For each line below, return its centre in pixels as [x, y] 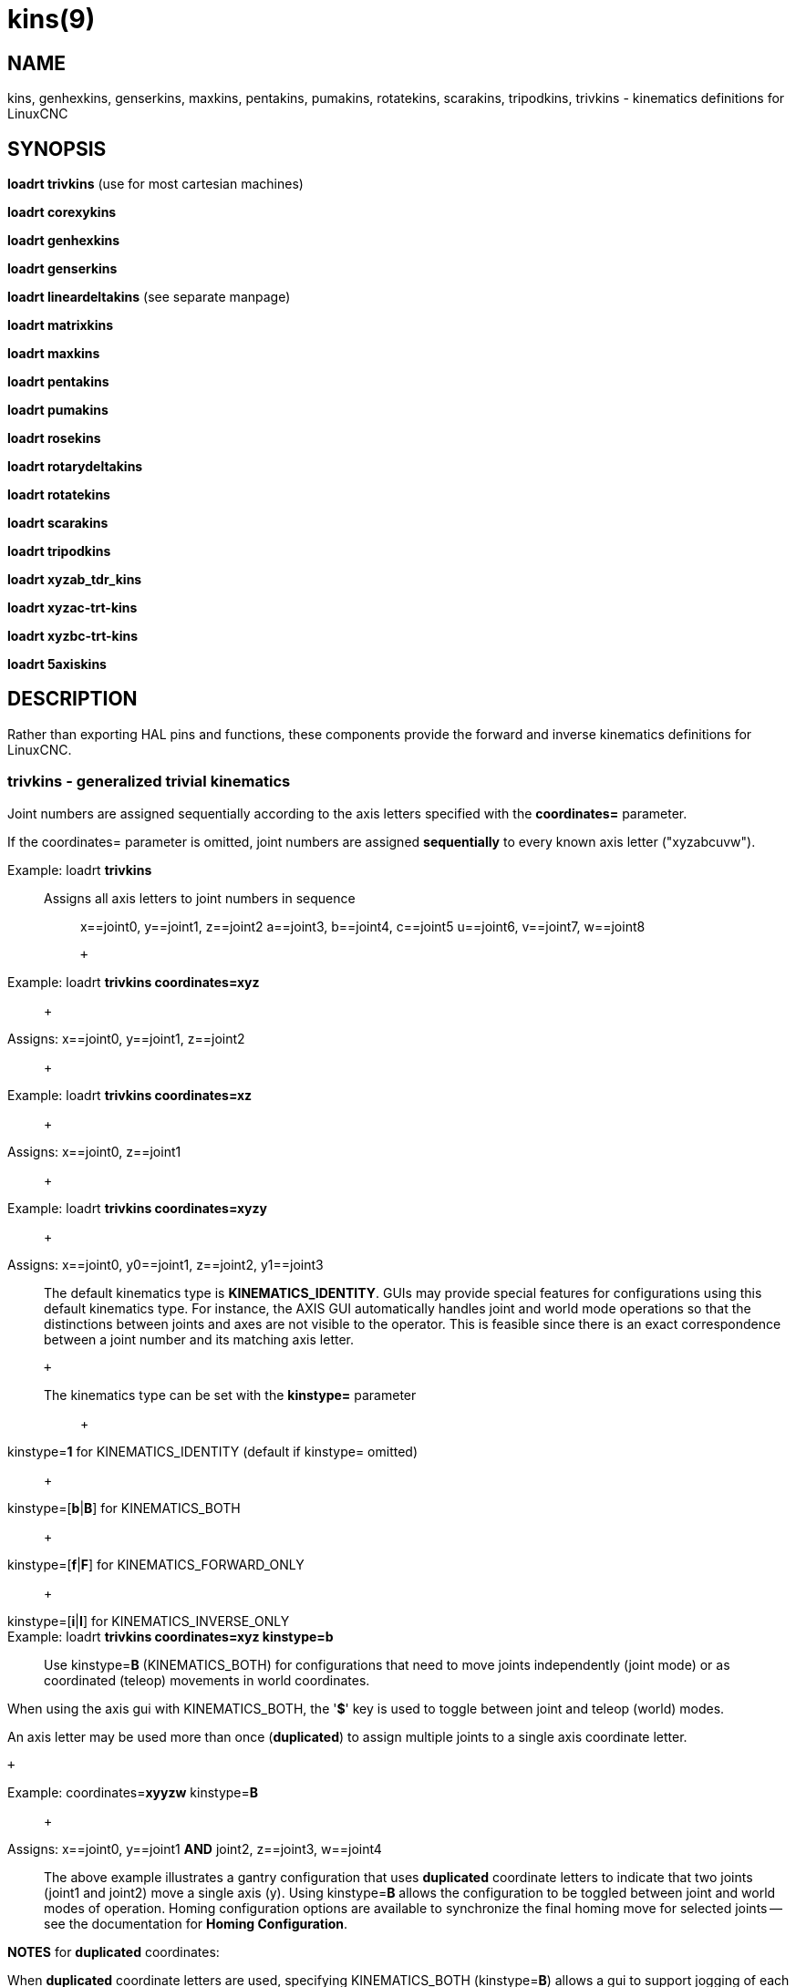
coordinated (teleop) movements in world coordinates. [207, 1680]
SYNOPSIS [57, 149]
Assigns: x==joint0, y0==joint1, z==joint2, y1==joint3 [165, 1264]
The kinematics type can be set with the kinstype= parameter [230, 1395]
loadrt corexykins [62, 212]
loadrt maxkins [54, 354]
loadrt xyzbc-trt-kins [73, 636]
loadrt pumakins [58, 410]
